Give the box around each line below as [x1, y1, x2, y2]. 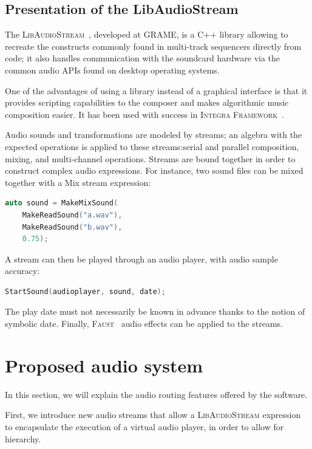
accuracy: [5, 264, 40, 277]
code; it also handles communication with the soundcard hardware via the [5, 52, 280, 64]
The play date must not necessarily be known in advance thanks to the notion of [5, 305, 305, 318]
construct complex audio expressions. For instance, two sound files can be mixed [5, 164, 304, 177]
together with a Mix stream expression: [5, 176, 151, 188]
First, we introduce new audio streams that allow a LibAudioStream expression [5, 408, 301, 421]
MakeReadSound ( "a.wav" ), [22, 210, 123, 219]
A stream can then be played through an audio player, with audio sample [5, 252, 278, 265]
